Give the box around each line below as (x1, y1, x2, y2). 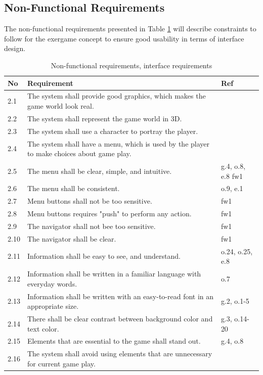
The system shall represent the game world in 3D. (27, 113, 182, 123)
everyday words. (27, 278, 77, 289)
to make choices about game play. (27, 148, 131, 159)
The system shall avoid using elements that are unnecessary (27, 348, 212, 359)
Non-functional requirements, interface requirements (51, 60, 212, 70)
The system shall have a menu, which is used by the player (27, 138, 209, 149)
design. (4, 43, 26, 54)
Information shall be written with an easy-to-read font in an (27, 291, 214, 301)
